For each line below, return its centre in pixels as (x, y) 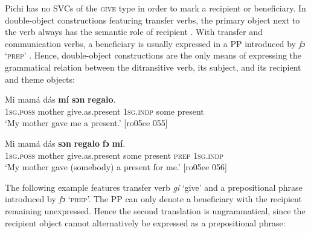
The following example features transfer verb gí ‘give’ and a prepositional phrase (154, 187)
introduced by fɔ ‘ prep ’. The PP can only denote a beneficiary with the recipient (153, 199)
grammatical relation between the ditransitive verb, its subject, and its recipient (153, 67)
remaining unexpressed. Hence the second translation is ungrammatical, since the (155, 210)
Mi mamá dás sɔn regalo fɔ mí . (65, 143)
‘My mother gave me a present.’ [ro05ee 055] (86, 123)
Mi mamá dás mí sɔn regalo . (60, 99)
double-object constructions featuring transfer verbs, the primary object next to (152, 20)
